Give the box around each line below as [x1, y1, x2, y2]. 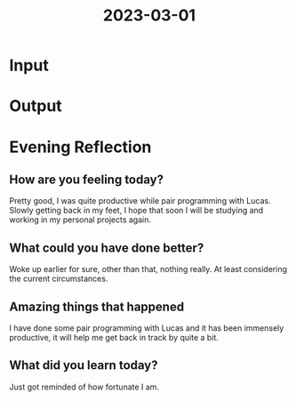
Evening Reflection [9, 137, 152, 156]
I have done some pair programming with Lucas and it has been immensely [9, 323, 284, 333]
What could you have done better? [9, 240, 204, 255]
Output [9, 96, 62, 116]
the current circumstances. [9, 273, 108, 285]
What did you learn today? [9, 357, 158, 373]
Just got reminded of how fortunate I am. [9, 381, 160, 392]
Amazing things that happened [9, 299, 185, 314]
